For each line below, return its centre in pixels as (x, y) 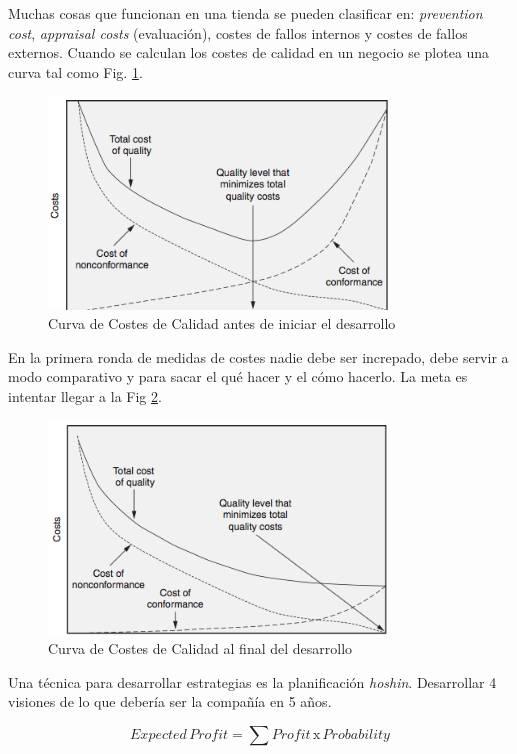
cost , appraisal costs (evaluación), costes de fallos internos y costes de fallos (238, 32)
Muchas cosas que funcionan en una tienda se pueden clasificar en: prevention (245, 13)
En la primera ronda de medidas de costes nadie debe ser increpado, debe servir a (258, 356)
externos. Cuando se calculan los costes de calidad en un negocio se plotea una (249, 52)
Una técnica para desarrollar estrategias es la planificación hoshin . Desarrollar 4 (252, 681)
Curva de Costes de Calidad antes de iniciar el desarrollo (222, 323)
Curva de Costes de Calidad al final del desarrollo (200, 648)
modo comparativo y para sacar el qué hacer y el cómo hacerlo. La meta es (238, 376)
